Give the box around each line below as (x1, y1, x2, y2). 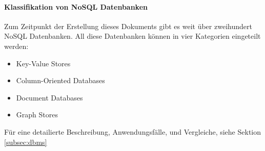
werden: (4, 40, 29, 51)
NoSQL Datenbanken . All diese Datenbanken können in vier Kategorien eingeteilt (4, 31, 261, 41)
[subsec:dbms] (4, 136, 47, 147)
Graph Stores (16, 109, 58, 120)
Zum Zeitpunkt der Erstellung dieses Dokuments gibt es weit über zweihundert (4, 20, 252, 31)
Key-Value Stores (16, 58, 71, 68)
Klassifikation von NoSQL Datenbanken (4, 1, 148, 12)
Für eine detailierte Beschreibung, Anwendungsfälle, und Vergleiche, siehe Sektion (4, 126, 261, 137)
